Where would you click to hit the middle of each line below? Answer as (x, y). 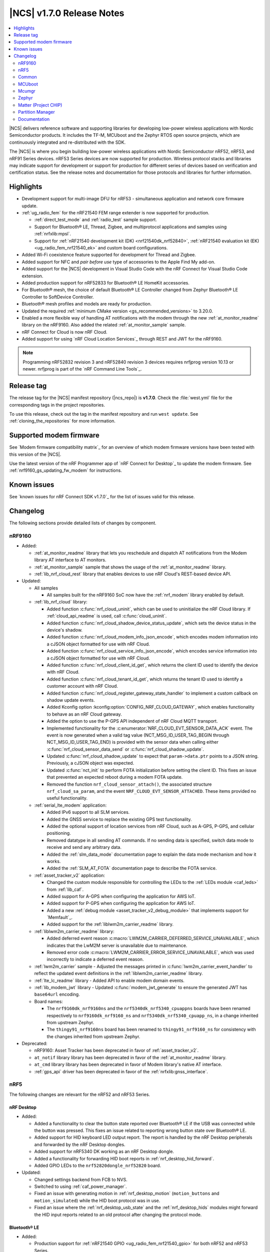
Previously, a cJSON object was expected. (90, 763)
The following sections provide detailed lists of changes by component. (83, 523)
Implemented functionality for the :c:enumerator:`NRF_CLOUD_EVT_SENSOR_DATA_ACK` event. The (149, 728)
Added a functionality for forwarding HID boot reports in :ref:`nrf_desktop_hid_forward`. (124, 1158)
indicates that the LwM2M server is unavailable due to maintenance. (117, 945)
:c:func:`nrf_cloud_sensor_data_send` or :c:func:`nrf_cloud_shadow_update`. (125, 749)
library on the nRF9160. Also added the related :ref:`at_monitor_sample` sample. (104, 325)
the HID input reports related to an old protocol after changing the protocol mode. (118, 1214)
